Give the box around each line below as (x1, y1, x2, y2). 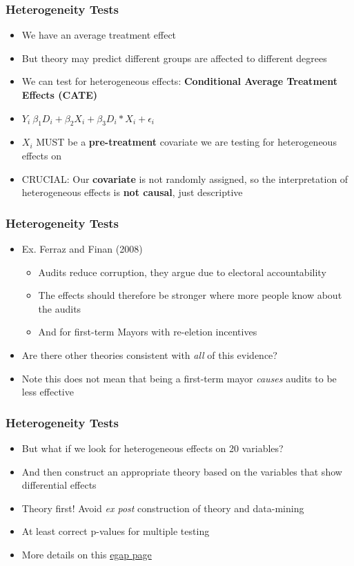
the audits (38, 301, 81, 315)
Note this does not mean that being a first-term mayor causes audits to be (21, 371, 337, 385)
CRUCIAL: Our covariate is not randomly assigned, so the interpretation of (21, 171, 348, 186)
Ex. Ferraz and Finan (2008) (21, 241, 143, 255)
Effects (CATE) (21, 88, 98, 101)
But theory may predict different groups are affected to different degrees (21, 50, 327, 65)
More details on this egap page (21, 547, 152, 561)
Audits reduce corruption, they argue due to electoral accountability (38, 264, 326, 279)
